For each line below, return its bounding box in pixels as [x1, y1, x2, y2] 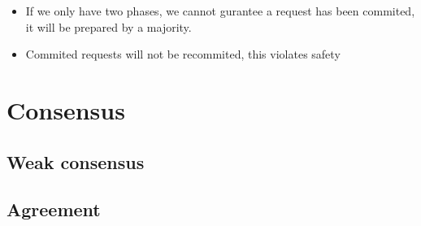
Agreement [7, 197, 101, 222]
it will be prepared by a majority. [25, 18, 192, 35]
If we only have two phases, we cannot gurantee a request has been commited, [25, 2, 415, 19]
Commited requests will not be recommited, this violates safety [25, 46, 341, 63]
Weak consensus [7, 149, 145, 174]
